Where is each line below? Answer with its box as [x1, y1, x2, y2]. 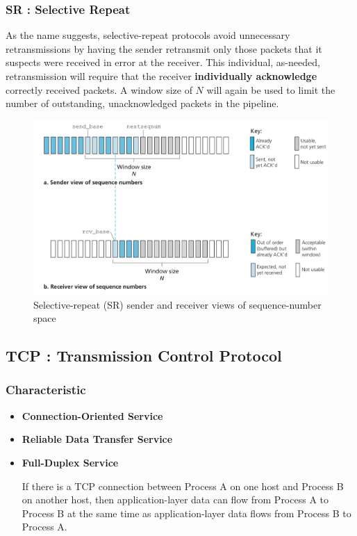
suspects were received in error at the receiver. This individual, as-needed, [6, 55, 320, 70]
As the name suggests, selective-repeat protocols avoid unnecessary [6, 28, 290, 42]
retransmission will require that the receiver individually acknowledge [6, 69, 317, 83]
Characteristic [6, 381, 86, 398]
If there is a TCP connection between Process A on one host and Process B [22, 478, 344, 493]
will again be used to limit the [206, 82, 335, 97]
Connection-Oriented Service [22, 408, 163, 423]
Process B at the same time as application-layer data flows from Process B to [22, 505, 351, 520]
